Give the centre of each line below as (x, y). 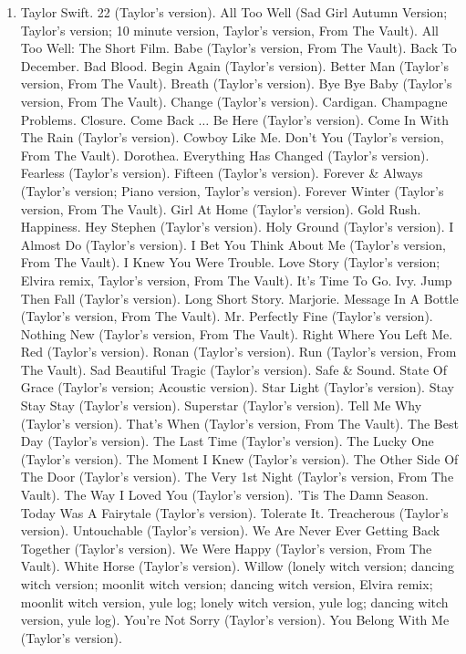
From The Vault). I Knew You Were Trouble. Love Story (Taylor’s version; (230, 262)
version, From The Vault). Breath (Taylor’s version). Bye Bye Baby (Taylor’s (236, 83)
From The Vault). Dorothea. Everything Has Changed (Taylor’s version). (225, 155)
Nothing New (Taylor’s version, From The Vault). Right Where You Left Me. (237, 333)
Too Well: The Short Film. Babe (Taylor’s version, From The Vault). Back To (238, 48)
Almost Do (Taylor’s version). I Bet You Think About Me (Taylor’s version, (233, 244)
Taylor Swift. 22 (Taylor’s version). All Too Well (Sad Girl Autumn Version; (234, 12)
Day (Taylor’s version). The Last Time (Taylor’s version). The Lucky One (227, 441)
